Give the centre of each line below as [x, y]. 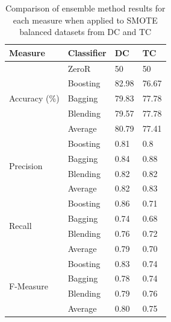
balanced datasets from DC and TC [85, 32]
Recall [20, 226]
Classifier [87, 52]
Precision [26, 166]
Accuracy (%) [34, 98]
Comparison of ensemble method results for [85, 8]
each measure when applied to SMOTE [85, 20]
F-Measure [29, 285]
